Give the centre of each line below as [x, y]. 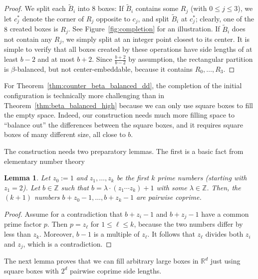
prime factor [23, 224]
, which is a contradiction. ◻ [67, 243]
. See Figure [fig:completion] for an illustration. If [144, 29]
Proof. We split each [35, 8]
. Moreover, [57, 234]
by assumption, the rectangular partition [191, 59]
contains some [157, 8]
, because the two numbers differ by [188, 224]
